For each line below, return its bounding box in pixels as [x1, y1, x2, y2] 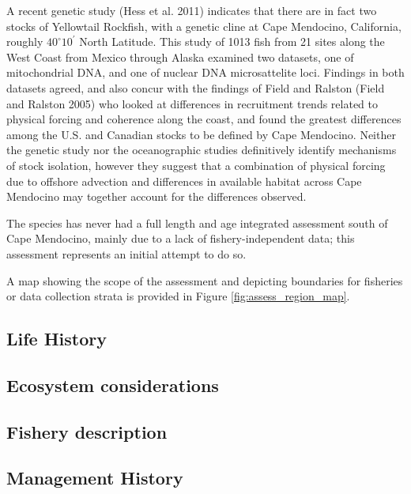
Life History [6, 326, 107, 351]
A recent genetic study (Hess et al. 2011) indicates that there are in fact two [6, 2, 377, 18]
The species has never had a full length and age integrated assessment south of [6, 214, 388, 231]
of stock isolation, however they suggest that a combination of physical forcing [6, 156, 386, 173]
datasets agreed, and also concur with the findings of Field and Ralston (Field [6, 79, 385, 96]
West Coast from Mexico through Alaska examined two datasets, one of [6, 48, 354, 65]
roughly [6, 33, 43, 50]
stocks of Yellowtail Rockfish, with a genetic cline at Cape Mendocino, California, [6, 17, 402, 34]
